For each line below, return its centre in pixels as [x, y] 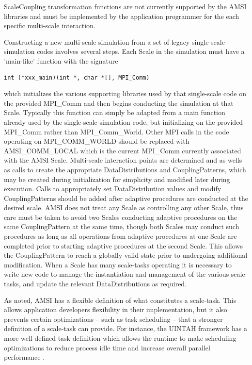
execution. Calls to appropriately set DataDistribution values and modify [113, 189]
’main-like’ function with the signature [61, 60]
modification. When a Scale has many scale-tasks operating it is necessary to [118, 264]
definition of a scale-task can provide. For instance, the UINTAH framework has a [126, 328]
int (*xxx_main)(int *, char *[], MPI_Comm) [77, 77]
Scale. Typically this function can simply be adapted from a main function [115, 112]
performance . [24, 357]
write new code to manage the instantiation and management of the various [117, 274]
